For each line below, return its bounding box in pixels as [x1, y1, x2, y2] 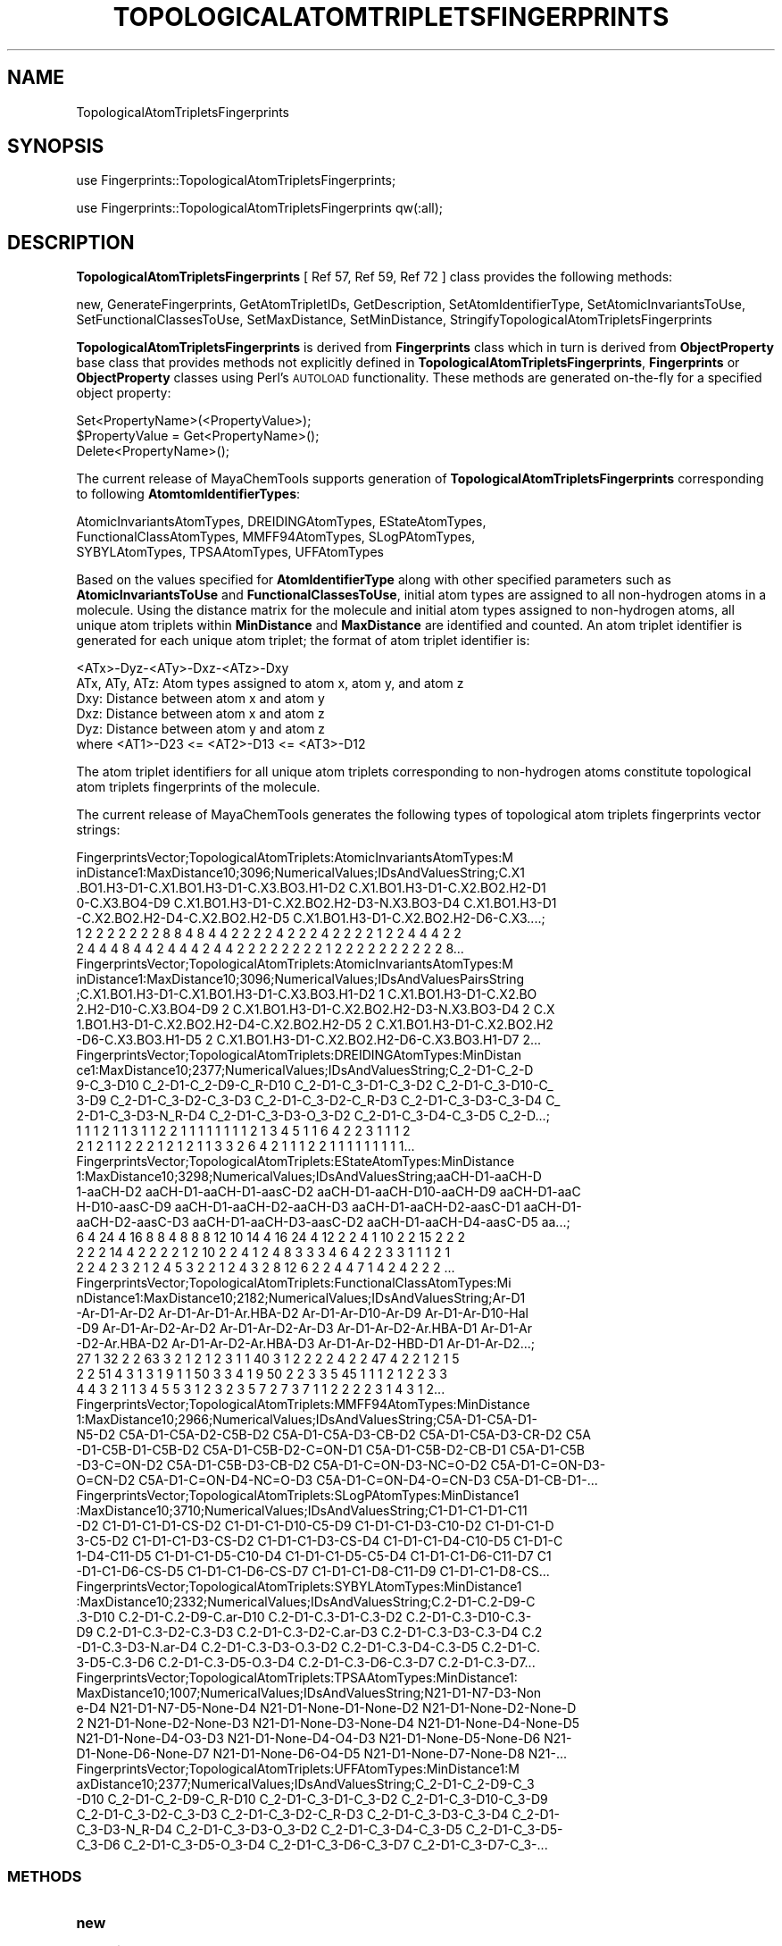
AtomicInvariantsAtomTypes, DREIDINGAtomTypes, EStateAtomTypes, [76, 514, 487, 530]
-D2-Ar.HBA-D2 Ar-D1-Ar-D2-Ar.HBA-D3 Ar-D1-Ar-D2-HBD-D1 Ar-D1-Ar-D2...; [76, 1336, 535, 1352]
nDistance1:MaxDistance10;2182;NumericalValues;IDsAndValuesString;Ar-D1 [76, 1290, 526, 1306]
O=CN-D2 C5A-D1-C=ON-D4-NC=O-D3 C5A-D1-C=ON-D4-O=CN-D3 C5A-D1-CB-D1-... [76, 1472, 598, 1489]
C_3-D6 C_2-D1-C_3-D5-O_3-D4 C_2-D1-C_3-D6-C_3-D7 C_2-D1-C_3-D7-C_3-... [76, 1837, 548, 1853]
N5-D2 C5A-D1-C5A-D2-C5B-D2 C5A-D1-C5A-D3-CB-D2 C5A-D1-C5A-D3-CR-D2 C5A [76, 1427, 591, 1443]
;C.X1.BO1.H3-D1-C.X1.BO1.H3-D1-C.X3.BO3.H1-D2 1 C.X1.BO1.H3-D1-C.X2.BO [76, 986, 537, 1002]
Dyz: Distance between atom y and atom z [76, 721, 326, 737]
